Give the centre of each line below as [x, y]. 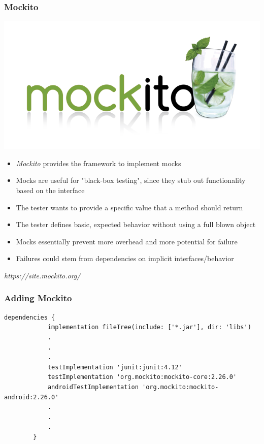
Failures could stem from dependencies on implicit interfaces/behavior [125, 258]
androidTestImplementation [93, 387]
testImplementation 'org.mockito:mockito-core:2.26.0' [142, 377]
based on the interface [50, 190]
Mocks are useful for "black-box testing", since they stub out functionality [131, 180]
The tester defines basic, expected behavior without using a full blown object [136, 224]
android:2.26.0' [31, 397]
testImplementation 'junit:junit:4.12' [115, 367]
